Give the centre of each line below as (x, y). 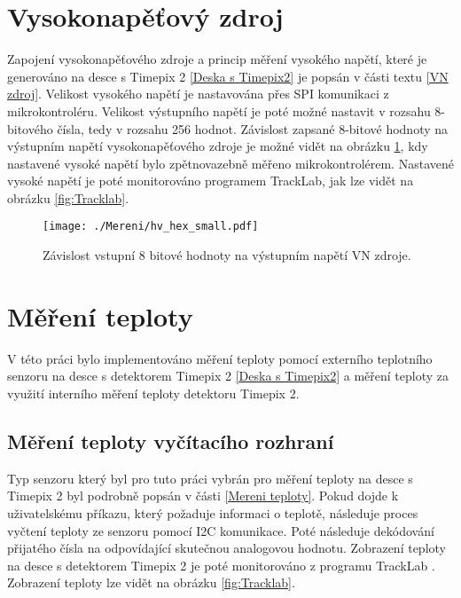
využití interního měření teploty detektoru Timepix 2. (153, 393)
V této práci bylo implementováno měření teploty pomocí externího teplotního (220, 358)
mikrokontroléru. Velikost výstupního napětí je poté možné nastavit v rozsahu (219, 110)
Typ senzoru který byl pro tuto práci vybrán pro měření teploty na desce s (210, 478)
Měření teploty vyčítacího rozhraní (171, 441)
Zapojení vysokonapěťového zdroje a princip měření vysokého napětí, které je (217, 59)
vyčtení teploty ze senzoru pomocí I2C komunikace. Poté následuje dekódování (221, 530)
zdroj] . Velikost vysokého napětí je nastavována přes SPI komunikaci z (198, 94)
